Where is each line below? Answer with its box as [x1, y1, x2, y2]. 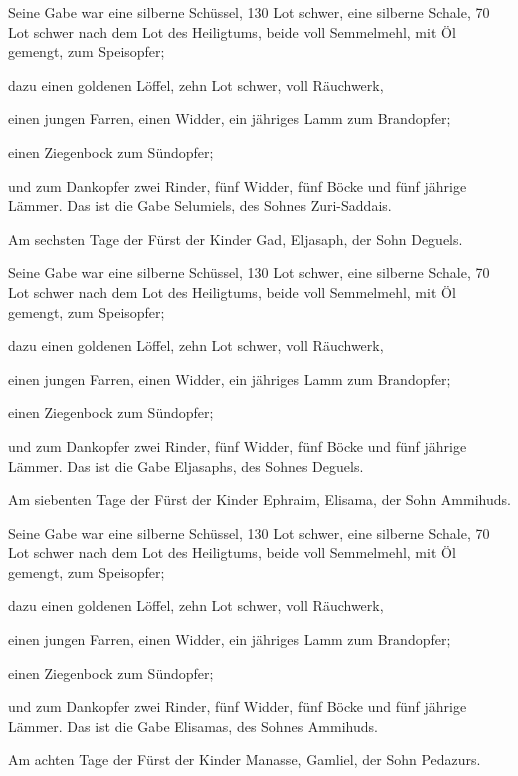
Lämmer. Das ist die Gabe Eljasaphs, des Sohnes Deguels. [8, 455, 364, 476]
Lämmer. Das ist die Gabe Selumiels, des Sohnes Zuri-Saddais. [8, 195, 392, 216]
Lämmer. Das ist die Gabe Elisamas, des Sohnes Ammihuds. [8, 715, 378, 736]
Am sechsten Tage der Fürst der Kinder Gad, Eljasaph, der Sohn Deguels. [8, 228, 463, 249]
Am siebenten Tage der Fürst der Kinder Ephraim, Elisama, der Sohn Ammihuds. [8, 489, 511, 510]
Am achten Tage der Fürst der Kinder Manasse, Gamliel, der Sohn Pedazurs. [8, 749, 481, 770]
